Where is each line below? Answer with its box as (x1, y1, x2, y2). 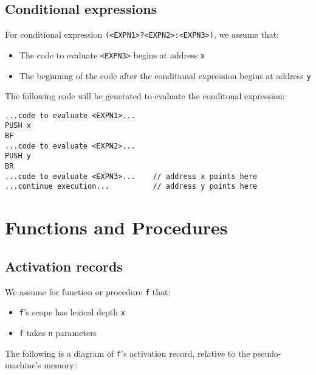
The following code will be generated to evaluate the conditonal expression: (5, 89, 285, 102)
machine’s (5, 359, 41, 371)
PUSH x (5, 121, 31, 130)
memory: (44, 359, 77, 371)
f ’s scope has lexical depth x (19, 306, 125, 318)
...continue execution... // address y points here (5, 182, 258, 191)
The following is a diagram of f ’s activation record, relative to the (5, 346, 250, 359)
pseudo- (253, 346, 281, 359)
